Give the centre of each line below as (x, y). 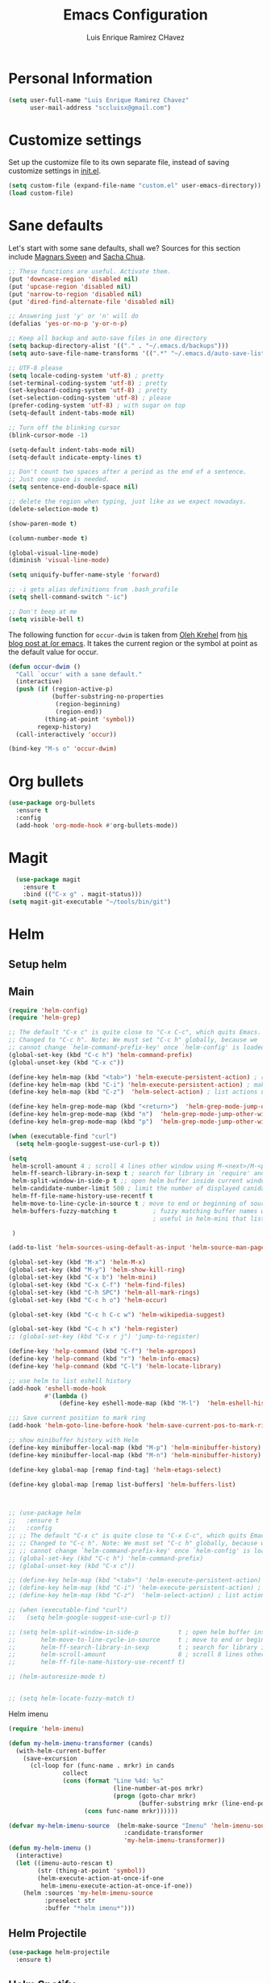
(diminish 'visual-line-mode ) (59, 560)
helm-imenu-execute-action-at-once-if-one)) (117, 1886)
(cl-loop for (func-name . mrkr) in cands (102, 1766)
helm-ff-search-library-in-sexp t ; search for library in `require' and (138, 1173)
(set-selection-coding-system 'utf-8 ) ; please (90, 398)
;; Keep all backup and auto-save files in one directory (108, 338)
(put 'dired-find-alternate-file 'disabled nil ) (92, 302)
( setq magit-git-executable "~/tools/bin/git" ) (90, 902)
